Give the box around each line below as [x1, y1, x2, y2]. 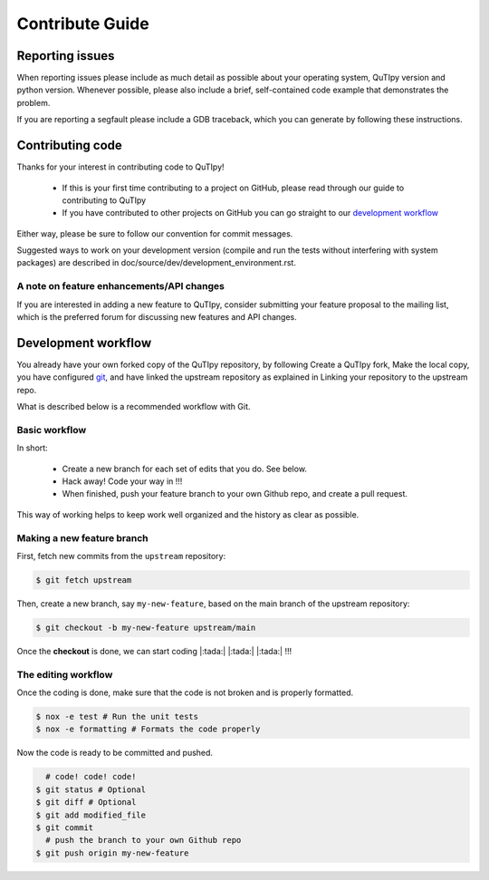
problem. [16, 97, 51, 108]
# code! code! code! [45, 771, 137, 782]
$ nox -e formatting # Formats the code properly [35, 724, 261, 734]
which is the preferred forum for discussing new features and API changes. [16, 312, 298, 323]
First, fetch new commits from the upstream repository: [16, 550, 226, 561]
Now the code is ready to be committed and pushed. [16, 748, 213, 759]
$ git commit [35, 822, 94, 833]
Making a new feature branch [16, 531, 149, 544]
